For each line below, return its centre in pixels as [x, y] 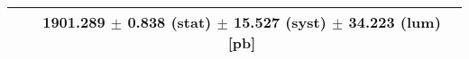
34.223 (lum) [395, 22]
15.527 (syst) [280, 22]
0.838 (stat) [170, 22]
